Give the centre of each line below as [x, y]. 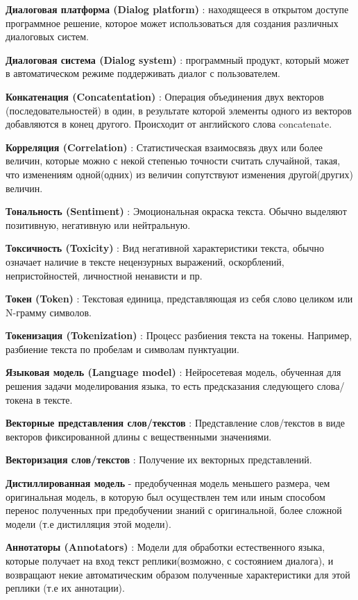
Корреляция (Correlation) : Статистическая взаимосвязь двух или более [164, 147]
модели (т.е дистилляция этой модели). [88, 523]
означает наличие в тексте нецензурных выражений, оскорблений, [145, 261]
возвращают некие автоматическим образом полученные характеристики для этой [178, 574]
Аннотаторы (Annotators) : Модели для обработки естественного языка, [165, 547]
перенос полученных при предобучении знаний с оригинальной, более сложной [174, 510]
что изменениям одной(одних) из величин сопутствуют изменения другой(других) [179, 174]
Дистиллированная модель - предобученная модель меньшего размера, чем [168, 483]
